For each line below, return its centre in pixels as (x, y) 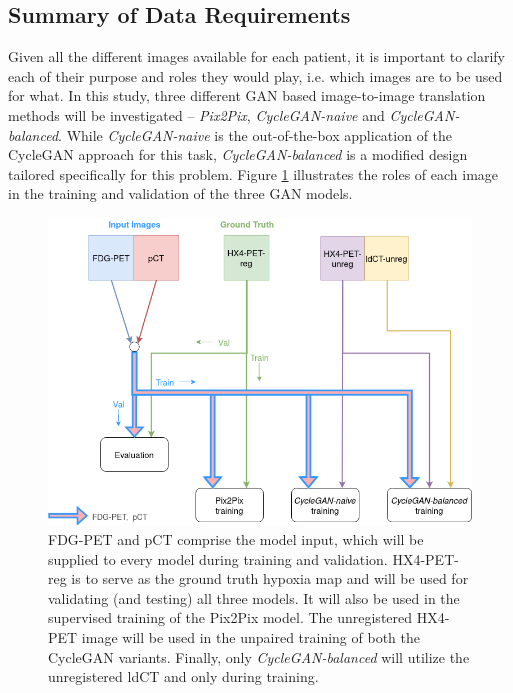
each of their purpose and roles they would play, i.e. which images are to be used (255, 75)
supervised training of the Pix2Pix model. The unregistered (230, 617)
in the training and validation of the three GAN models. (180, 193)
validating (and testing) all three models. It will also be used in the (254, 597)
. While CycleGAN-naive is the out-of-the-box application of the (255, 134)
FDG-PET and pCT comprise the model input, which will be (236, 538)
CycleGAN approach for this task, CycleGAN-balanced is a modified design (238, 154)
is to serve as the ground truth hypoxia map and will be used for (270, 578)
